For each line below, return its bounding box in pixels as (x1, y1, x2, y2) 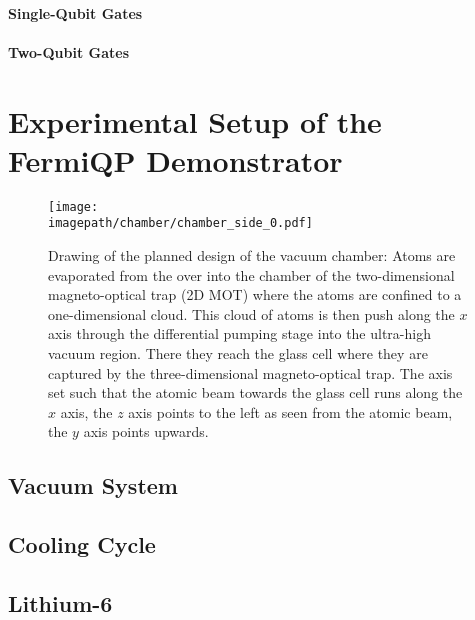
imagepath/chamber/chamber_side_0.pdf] (48, 216, 313, 231)
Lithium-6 (8, 587, 113, 618)
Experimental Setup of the (8, 100, 382, 141)
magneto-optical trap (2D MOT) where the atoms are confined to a (48, 284, 462, 305)
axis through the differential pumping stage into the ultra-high (48, 323, 431, 344)
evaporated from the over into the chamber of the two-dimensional (48, 264, 455, 285)
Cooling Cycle (8, 529, 156, 560)
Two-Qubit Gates (8, 41, 130, 62)
